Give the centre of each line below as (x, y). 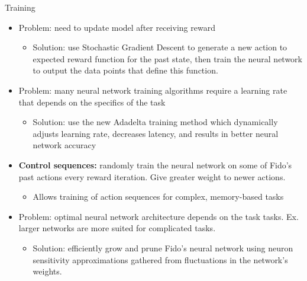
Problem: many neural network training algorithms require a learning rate (153, 90)
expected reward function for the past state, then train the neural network (167, 58)
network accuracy (64, 145)
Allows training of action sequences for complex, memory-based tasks (158, 197)
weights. (47, 271)
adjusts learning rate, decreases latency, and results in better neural (156, 133)
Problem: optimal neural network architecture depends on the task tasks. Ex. (159, 216)
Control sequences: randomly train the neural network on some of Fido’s (155, 165)
